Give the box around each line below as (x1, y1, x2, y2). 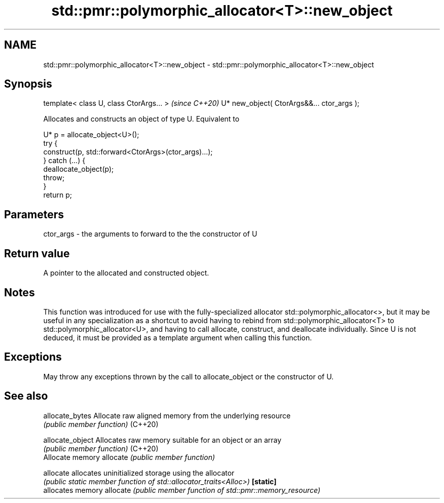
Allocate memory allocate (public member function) (43, 452, 215, 461)
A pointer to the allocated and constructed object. (43, 268, 209, 278)
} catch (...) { (43, 156, 86, 165)
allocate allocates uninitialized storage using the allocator (43, 468, 235, 477)
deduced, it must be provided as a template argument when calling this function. (43, 333, 312, 342)
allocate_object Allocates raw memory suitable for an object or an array (43, 435, 282, 444)
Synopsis (4, 78, 52, 91)
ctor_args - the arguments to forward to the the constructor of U (43, 229, 257, 239)
